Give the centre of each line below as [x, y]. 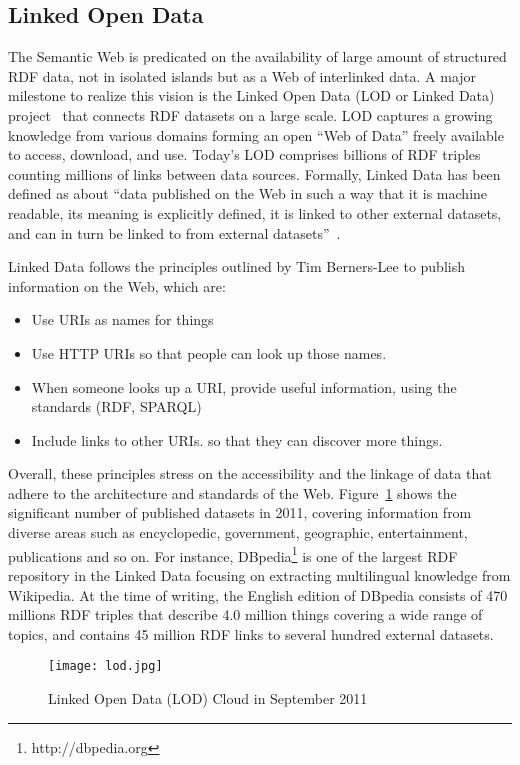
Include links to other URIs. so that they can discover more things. [237, 439]
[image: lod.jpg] [105, 666]
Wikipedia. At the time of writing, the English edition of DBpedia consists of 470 [258, 594]
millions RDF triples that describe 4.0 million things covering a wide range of [245, 614]
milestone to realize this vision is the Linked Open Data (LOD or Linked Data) [251, 95]
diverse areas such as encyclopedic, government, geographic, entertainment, [238, 532]
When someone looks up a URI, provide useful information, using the [244, 386]
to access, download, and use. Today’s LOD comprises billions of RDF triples [244, 154]
